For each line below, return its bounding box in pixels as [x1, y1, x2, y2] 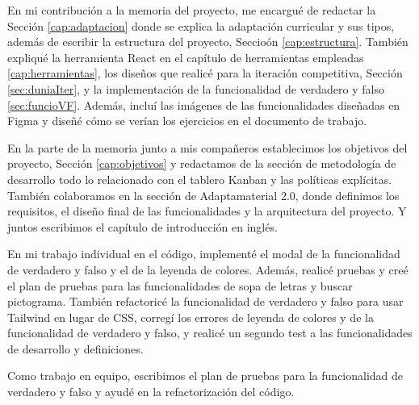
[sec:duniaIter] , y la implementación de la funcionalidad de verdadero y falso [7, 80, 384, 97]
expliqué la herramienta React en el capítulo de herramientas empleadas [7, 48, 364, 65]
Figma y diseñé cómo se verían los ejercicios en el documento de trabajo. [7, 112, 367, 129]
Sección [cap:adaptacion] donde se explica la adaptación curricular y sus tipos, [7, 17, 395, 34]
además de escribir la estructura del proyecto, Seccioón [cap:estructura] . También [7, 33, 409, 50]
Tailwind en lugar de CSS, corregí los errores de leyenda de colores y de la [7, 308, 374, 325]
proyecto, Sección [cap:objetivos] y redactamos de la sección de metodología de [7, 155, 396, 172]
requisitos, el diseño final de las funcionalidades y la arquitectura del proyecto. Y [7, 202, 407, 219]
